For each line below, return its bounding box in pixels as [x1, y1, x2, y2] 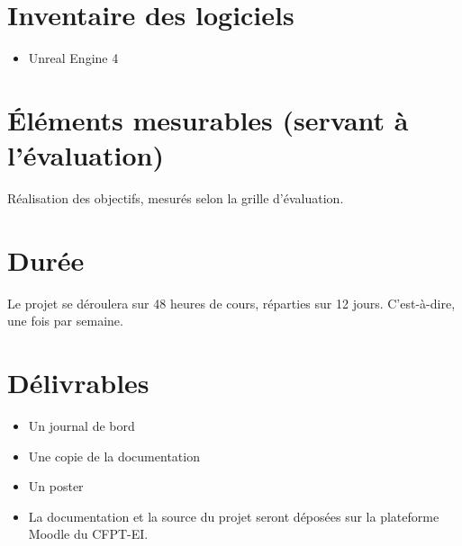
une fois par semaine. [7, 311, 123, 330]
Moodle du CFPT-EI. [28, 524, 149, 543]
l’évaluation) [7, 137, 164, 174]
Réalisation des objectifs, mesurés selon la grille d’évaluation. [7, 189, 344, 208]
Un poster [28, 477, 84, 496]
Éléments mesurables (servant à [7, 101, 409, 138]
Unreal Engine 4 [28, 49, 119, 67]
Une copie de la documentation [28, 446, 200, 465]
